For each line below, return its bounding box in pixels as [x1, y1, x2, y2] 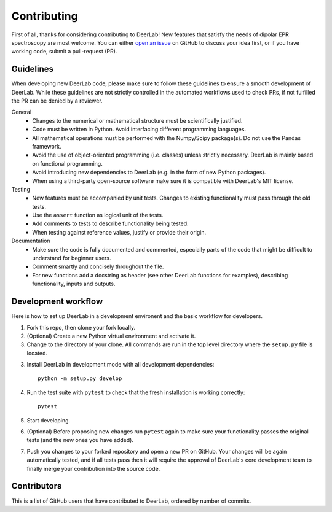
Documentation [11, 237, 50, 245]
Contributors [11, 481, 62, 491]
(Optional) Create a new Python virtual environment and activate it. [26, 332, 196, 339]
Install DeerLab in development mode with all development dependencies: [26, 361, 215, 368]
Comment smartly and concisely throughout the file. [32, 263, 164, 270]
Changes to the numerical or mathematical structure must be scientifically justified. [32, 117, 243, 124]
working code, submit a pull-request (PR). [11, 48, 117, 55]
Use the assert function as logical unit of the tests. [32, 212, 164, 219]
